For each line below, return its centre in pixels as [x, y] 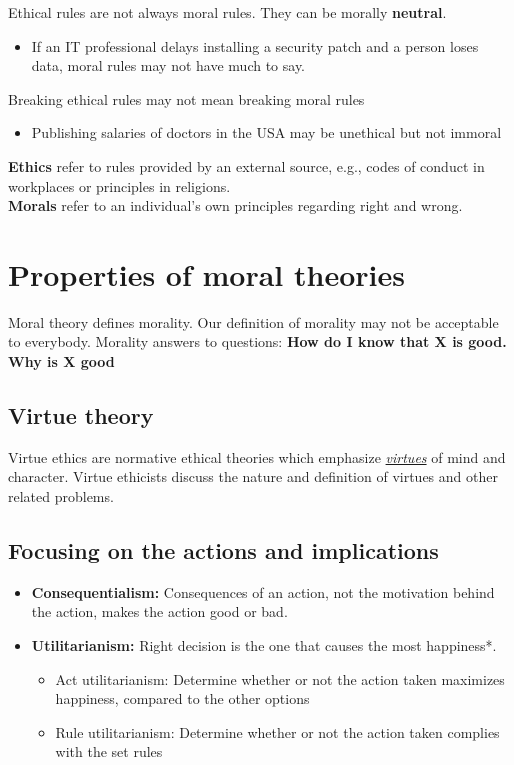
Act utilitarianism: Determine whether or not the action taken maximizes [280, 678]
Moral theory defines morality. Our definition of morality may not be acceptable [253, 321]
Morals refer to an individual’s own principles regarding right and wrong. [235, 205]
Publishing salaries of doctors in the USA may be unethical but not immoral [266, 132]
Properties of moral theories [206, 273]
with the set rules [109, 751]
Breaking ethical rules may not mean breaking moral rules [186, 98]
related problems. [61, 496]
